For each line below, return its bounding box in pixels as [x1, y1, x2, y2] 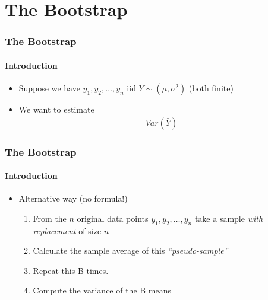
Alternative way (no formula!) [18, 192, 128, 205]
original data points [77, 212, 149, 224]
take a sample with [194, 212, 263, 224]
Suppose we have [18, 82, 80, 94]
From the [33, 212, 67, 224]
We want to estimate [18, 103, 94, 116]
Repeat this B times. [33, 264, 109, 276]
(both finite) [188, 82, 234, 94]
